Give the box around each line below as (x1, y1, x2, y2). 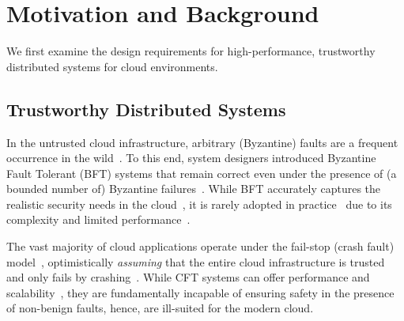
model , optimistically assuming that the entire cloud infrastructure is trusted (6, 253, 385, 270)
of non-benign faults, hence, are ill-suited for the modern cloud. (6, 300, 314, 316)
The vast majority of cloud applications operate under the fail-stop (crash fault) (6, 238, 395, 255)
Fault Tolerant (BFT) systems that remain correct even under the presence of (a (6, 164, 397, 181)
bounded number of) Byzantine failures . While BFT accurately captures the (6, 180, 381, 197)
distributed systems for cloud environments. (6, 58, 218, 74)
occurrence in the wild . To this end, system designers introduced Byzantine (6, 149, 376, 166)
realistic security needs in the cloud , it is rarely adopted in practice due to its (6, 195, 392, 212)
